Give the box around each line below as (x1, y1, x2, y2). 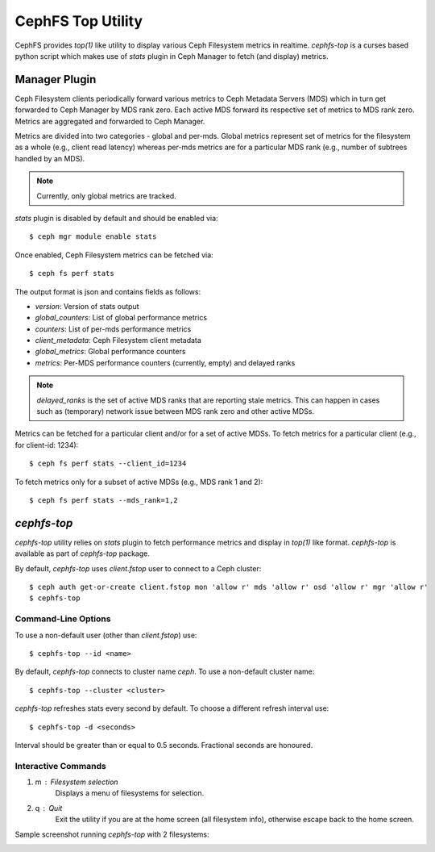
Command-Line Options (14, 613, 111, 624)
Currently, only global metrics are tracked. (36, 190, 176, 201)
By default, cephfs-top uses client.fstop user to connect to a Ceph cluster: (14, 563, 262, 573)
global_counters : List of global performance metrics (35, 313, 208, 323)
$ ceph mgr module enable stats (29, 232, 157, 241)
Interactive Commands (14, 760, 106, 771)
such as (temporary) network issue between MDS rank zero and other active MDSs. (36, 407, 314, 416)
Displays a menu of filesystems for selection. (55, 788, 205, 798)
